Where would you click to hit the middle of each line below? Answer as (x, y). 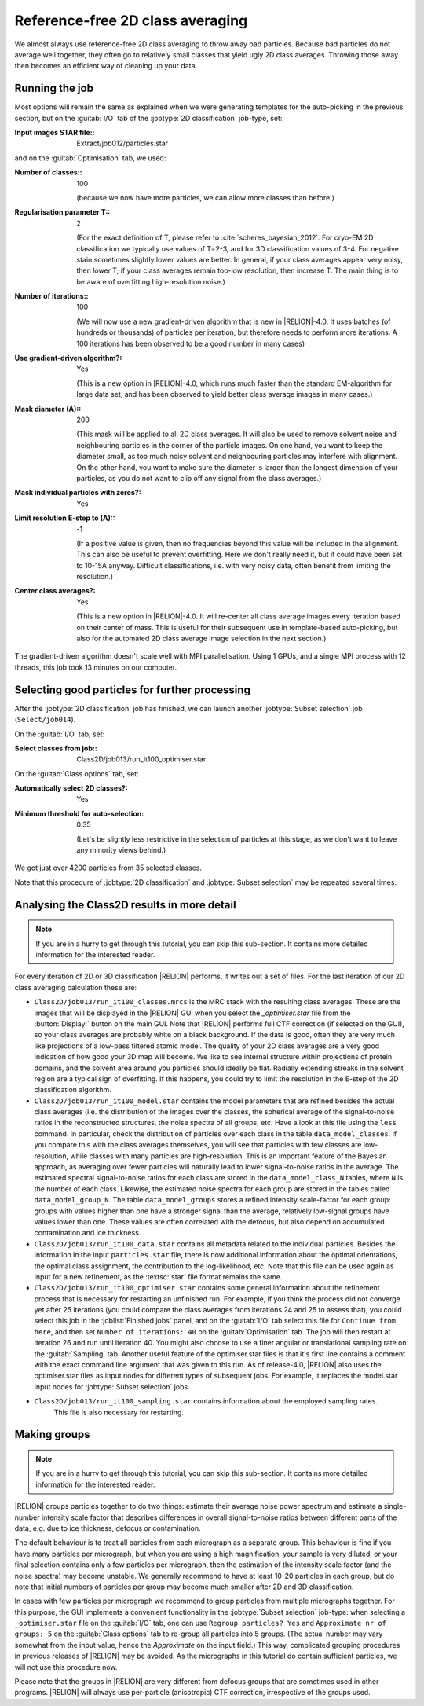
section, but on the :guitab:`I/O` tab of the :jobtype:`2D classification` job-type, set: (148, 118)
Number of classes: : (48, 172)
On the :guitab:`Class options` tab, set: (77, 773)
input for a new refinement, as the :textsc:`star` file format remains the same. (158, 1276)
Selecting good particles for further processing (133, 690)
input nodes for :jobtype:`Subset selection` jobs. (112, 1386)
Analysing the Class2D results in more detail (125, 905)
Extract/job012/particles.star (122, 143)
